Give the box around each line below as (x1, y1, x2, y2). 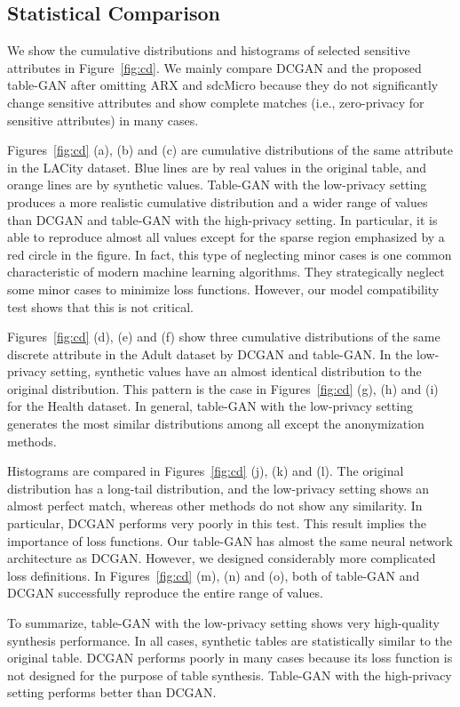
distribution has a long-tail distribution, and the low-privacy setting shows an (7, 478, 430, 497)
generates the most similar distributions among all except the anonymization (7, 414, 424, 433)
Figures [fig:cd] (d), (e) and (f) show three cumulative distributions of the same (7, 327, 440, 346)
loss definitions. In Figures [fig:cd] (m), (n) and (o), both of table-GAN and (7, 566, 420, 584)
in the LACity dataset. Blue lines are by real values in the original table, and (7, 157, 427, 176)
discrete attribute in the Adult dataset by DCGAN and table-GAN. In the (7, 344, 413, 363)
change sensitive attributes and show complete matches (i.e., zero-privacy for (7, 92, 424, 111)
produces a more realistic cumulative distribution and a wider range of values (7, 192, 428, 211)
